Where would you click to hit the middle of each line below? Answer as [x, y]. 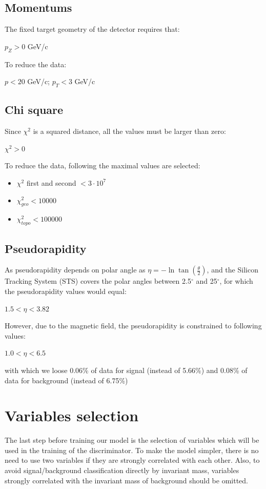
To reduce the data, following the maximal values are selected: [103, 165]
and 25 [207, 281]
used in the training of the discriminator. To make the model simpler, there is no [132, 450]
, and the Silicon [232, 270]
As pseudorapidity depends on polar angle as [75, 270]
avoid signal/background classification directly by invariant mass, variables [122, 470]
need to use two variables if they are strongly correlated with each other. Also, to [132, 460]
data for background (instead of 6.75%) [66, 380]
